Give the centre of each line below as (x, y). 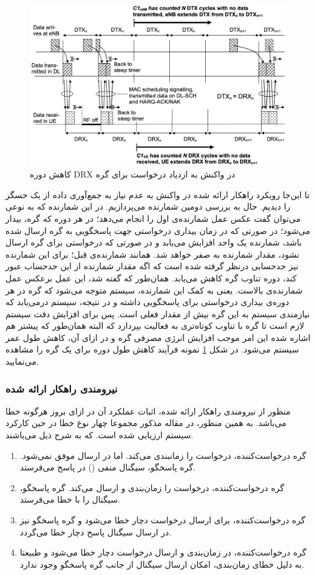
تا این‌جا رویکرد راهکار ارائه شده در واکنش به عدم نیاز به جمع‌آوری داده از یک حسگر (158, 194)
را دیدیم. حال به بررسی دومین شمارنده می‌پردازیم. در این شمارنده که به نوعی (148, 206)
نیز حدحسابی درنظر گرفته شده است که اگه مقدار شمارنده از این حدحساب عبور (152, 266)
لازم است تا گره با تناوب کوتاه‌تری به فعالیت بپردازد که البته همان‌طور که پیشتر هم (155, 325)
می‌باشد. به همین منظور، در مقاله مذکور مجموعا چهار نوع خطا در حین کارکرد (146, 423)
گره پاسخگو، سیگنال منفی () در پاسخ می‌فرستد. (108, 467)
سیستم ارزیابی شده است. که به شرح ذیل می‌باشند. (100, 435)
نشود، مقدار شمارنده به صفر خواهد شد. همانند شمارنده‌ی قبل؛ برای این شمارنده (152, 254)
